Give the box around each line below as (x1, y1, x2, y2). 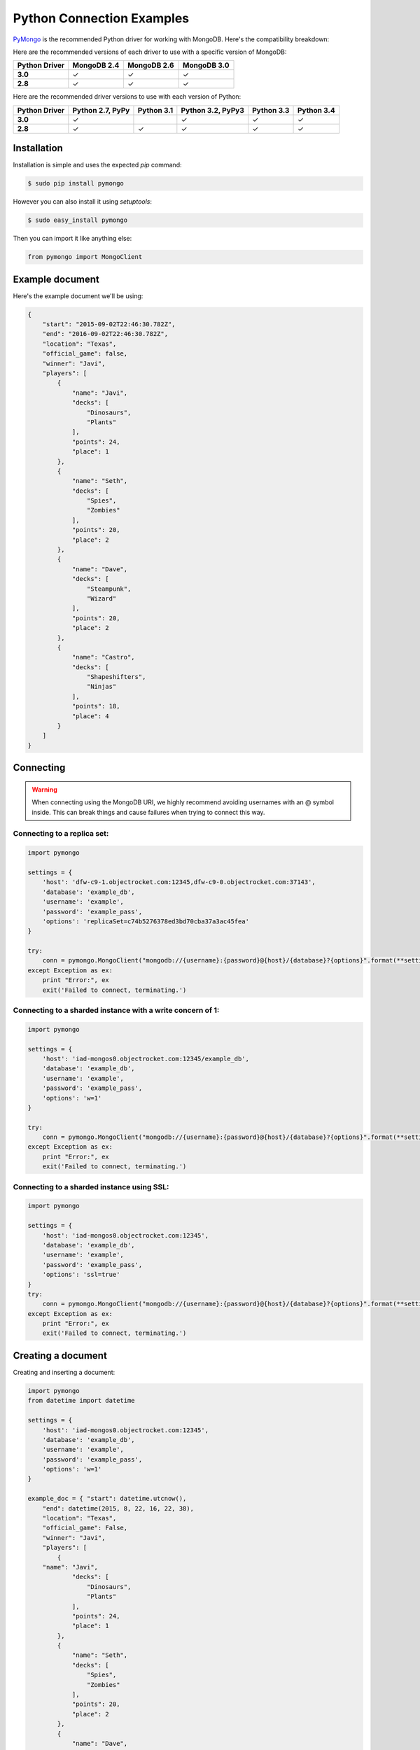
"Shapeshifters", (86, 673, 146, 681)
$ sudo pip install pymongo (27, 179, 124, 188)
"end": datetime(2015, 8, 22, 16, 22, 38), (42, 1504, 194, 1512)
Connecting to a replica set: (13, 829, 109, 839)
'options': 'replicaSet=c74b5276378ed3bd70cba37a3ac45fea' (42, 917, 250, 925)
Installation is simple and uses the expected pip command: (13, 161, 182, 169)
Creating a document (13, 1350, 108, 1361)
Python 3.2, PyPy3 (181, 105, 244, 115)
